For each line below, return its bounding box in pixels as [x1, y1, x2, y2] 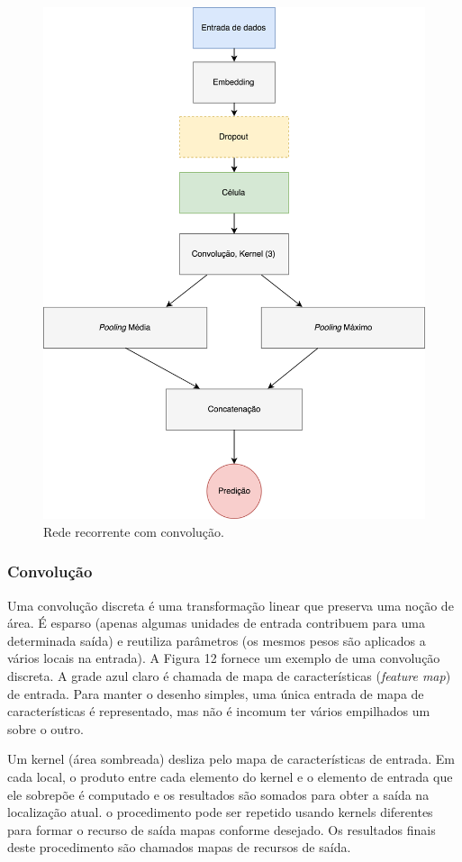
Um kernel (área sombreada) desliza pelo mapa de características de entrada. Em [7, 749, 455, 768]
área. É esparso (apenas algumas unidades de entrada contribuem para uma [7, 613, 425, 632]
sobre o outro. [7, 719, 84, 738]
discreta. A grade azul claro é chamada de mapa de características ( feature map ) [7, 667, 451, 685]
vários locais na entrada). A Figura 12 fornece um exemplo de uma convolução [7, 649, 440, 667]
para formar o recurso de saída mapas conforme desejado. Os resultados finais [7, 820, 436, 839]
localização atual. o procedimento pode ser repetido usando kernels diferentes [7, 803, 433, 821]
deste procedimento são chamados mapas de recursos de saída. [7, 838, 351, 857]
